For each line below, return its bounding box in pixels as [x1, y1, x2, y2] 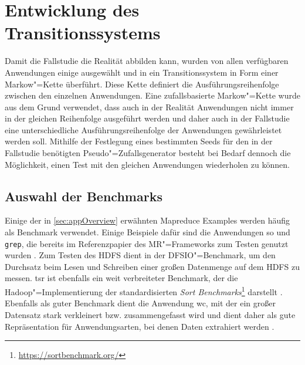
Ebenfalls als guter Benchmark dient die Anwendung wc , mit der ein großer [5, 297, 276, 309]
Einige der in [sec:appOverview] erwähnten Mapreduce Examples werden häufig [5, 214, 290, 227]
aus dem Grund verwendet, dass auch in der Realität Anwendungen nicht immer [5, 100, 294, 113]
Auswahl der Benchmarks [5, 187, 162, 205]
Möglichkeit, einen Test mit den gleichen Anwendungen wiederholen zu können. [5, 158, 290, 170]
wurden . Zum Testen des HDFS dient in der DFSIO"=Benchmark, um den [5, 249, 276, 261]
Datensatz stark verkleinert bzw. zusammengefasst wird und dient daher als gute [5, 308, 296, 320]
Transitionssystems [5, 21, 161, 45]
